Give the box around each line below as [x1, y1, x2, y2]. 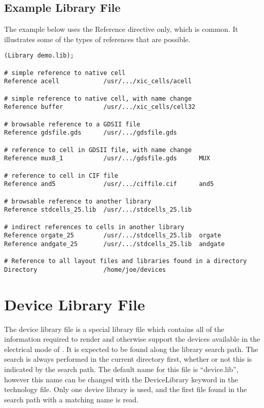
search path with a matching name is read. [4, 394, 139, 404]
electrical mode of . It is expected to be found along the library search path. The [4, 343, 258, 354]
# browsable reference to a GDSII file [4, 120, 140, 128]
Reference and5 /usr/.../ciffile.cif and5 [4, 180, 214, 188]
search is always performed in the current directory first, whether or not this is [4, 354, 252, 364]
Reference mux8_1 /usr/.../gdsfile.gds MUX [4, 155, 210, 162]
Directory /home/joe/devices [4, 266, 166, 273]
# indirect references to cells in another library [4, 223, 184, 231]
